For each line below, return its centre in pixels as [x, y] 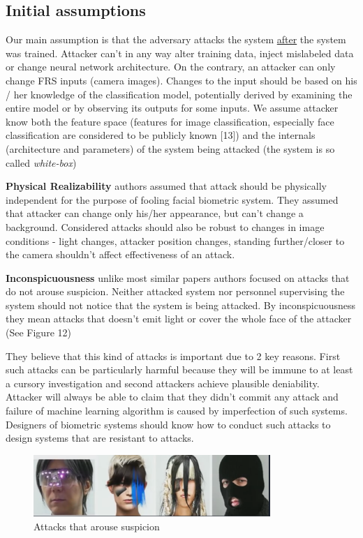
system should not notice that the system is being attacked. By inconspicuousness [181, 305]
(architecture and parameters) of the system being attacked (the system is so [170, 148]
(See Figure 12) [38, 332]
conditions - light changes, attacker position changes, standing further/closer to [175, 240]
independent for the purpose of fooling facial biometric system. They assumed [172, 199]
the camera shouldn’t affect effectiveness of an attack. [120, 254]
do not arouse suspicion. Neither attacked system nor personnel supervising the [175, 291]
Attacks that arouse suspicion [97, 526]
